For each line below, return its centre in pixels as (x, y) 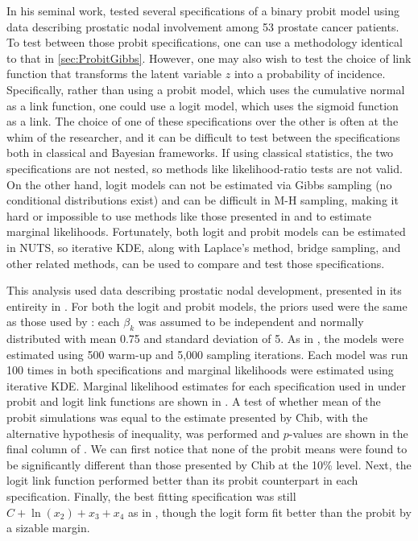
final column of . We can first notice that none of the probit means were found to (207, 449)
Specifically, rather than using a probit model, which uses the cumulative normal (206, 89)
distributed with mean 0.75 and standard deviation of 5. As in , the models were (205, 339)
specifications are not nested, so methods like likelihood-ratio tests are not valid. (205, 168)
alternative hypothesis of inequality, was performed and (143, 433)
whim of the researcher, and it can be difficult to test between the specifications (203, 136)
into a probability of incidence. (310, 74)
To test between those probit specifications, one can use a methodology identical (205, 42)
